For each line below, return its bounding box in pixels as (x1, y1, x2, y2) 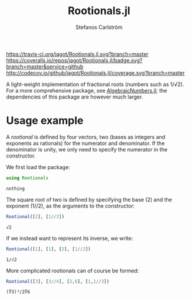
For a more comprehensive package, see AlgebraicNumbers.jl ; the (6, 87, 167, 94)
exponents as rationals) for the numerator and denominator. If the (6, 140, 165, 147)
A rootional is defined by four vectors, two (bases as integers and (6, 133, 166, 140)
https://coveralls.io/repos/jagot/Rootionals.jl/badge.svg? (6, 57, 143, 64)
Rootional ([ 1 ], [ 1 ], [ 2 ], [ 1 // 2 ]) (6, 246, 91, 252)
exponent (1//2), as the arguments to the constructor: (6, 202, 135, 209)
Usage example (6, 114, 84, 127)
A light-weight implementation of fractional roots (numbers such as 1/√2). (6, 81, 185, 88)
